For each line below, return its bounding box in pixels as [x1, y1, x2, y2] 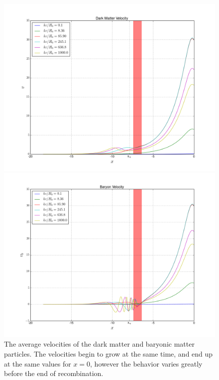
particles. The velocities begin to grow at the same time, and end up [4, 348, 213, 359]
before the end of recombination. [4, 368, 104, 379]
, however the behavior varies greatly [90, 358, 203, 369]
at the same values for [4, 358, 71, 369]
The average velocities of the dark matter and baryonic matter [4, 339, 195, 349]
